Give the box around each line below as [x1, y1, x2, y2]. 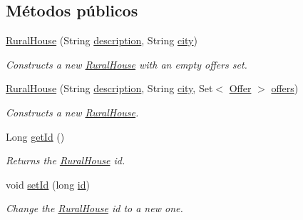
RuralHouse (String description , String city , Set [6, 81, 213, 96]
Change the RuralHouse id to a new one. [6, 201, 183, 216]
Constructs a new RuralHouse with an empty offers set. [6, 56, 247, 71]
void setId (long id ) [6, 176, 90, 191]
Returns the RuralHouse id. [6, 153, 125, 168]
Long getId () [6, 129, 65, 144]
